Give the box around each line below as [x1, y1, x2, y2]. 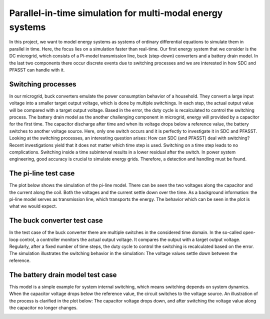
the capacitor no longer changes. [9, 304, 78, 310]
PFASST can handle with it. [9, 66, 65, 72]
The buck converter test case [9, 216, 103, 225]
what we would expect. [9, 203, 57, 209]
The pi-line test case [9, 169, 75, 177]
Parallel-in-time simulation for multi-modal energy [9, 7, 223, 18]
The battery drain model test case [9, 270, 117, 279]
